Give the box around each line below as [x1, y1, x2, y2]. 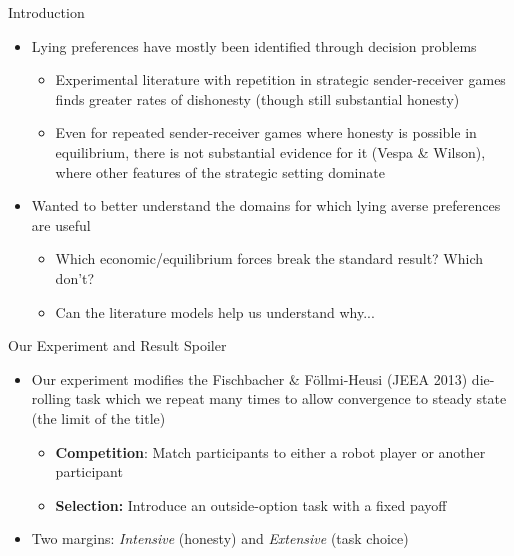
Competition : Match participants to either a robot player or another [55, 441, 486, 462]
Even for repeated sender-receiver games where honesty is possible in [55, 122, 477, 143]
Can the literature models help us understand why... [55, 301, 375, 322]
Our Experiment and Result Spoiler [8, 335, 227, 356]
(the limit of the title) [31, 407, 166, 428]
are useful [31, 214, 91, 235]
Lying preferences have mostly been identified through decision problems [31, 35, 477, 56]
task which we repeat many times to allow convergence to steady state [75, 388, 507, 409]
